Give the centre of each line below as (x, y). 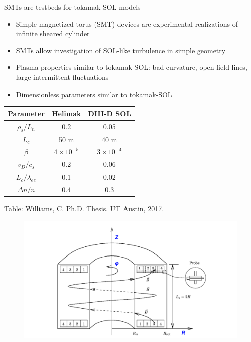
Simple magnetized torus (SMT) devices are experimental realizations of (127, 23)
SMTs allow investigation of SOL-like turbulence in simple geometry (121, 50)
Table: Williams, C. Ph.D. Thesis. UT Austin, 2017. (84, 208)
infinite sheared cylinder (53, 33)
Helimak (66, 113)
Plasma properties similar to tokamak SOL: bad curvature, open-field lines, (132, 67)
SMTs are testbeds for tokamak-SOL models (72, 7)
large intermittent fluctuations (62, 77)
